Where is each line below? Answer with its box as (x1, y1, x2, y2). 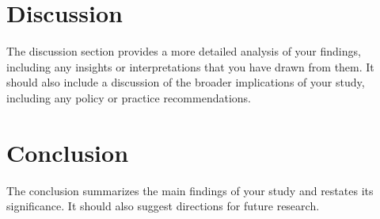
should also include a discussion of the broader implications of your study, (6, 74, 365, 90)
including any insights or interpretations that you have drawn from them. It (6, 58, 374, 75)
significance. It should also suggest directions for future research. (6, 198, 320, 214)
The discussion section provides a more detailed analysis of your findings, (6, 43, 361, 60)
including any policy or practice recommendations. (6, 89, 251, 106)
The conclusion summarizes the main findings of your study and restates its (6, 182, 374, 198)
